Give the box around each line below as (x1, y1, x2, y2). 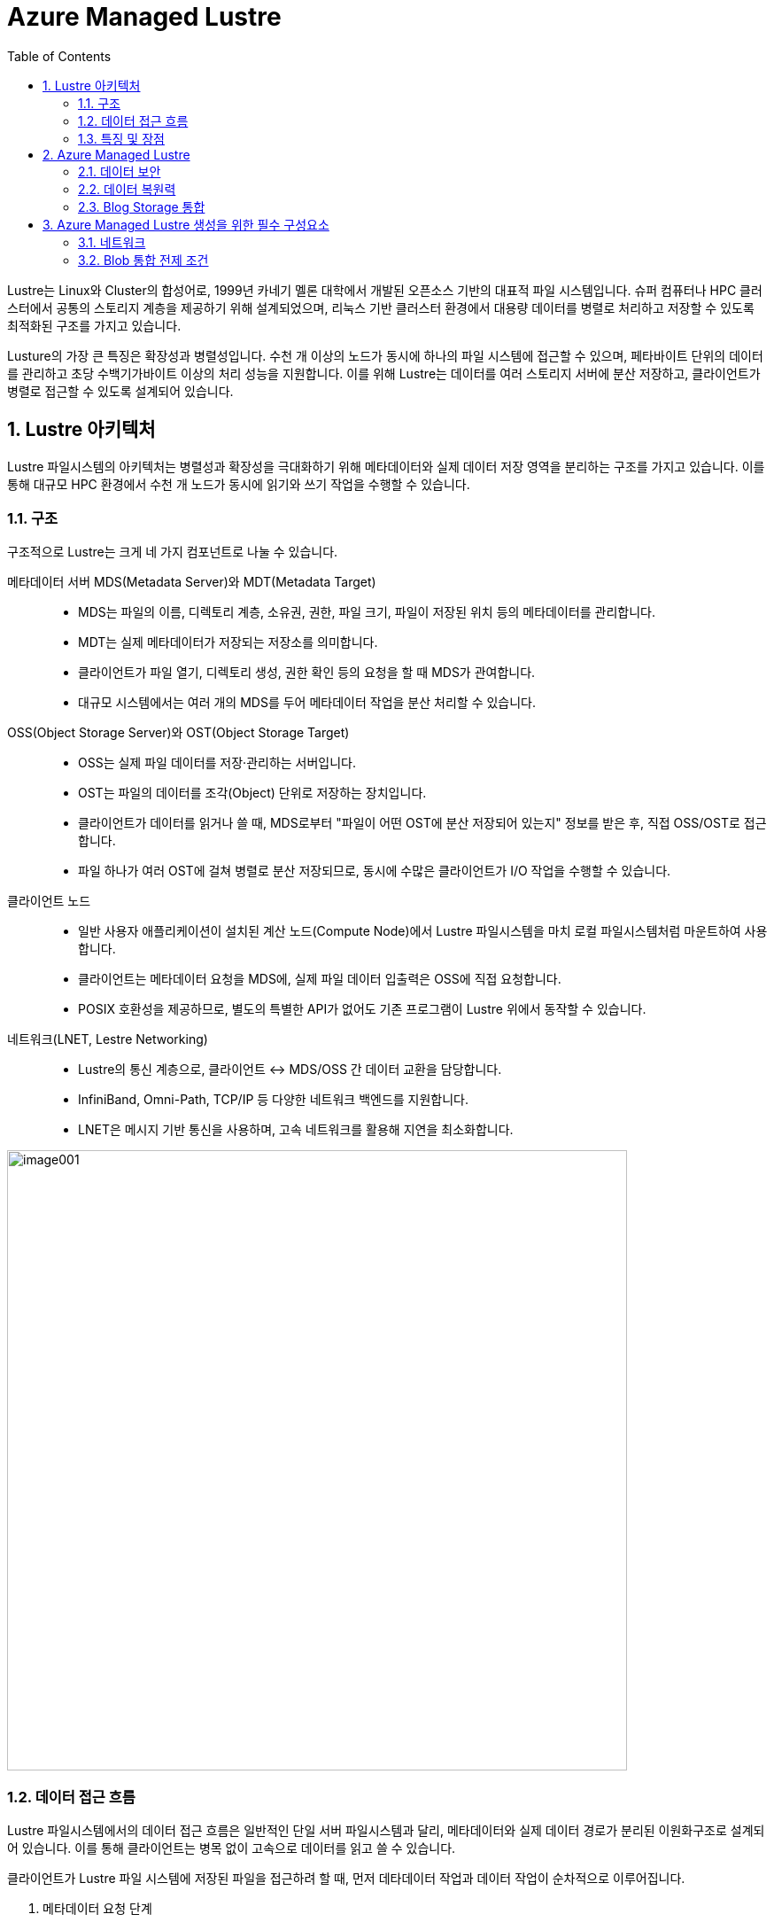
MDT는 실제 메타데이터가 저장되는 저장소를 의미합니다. (78, 634, 378, 650)
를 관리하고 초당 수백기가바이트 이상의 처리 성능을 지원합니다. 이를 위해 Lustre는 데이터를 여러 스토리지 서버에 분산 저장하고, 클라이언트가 (7, 365, 761, 381)
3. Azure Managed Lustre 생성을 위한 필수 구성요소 (43, 216, 329, 232)
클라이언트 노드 (7, 893, 91, 909)
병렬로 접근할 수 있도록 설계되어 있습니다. (7, 383, 234, 399)
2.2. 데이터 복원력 (78, 181, 176, 197)
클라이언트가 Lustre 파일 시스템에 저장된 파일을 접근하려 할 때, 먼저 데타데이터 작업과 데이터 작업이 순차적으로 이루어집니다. (7, 1871, 685, 1887)
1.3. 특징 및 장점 (78, 130, 165, 146)
